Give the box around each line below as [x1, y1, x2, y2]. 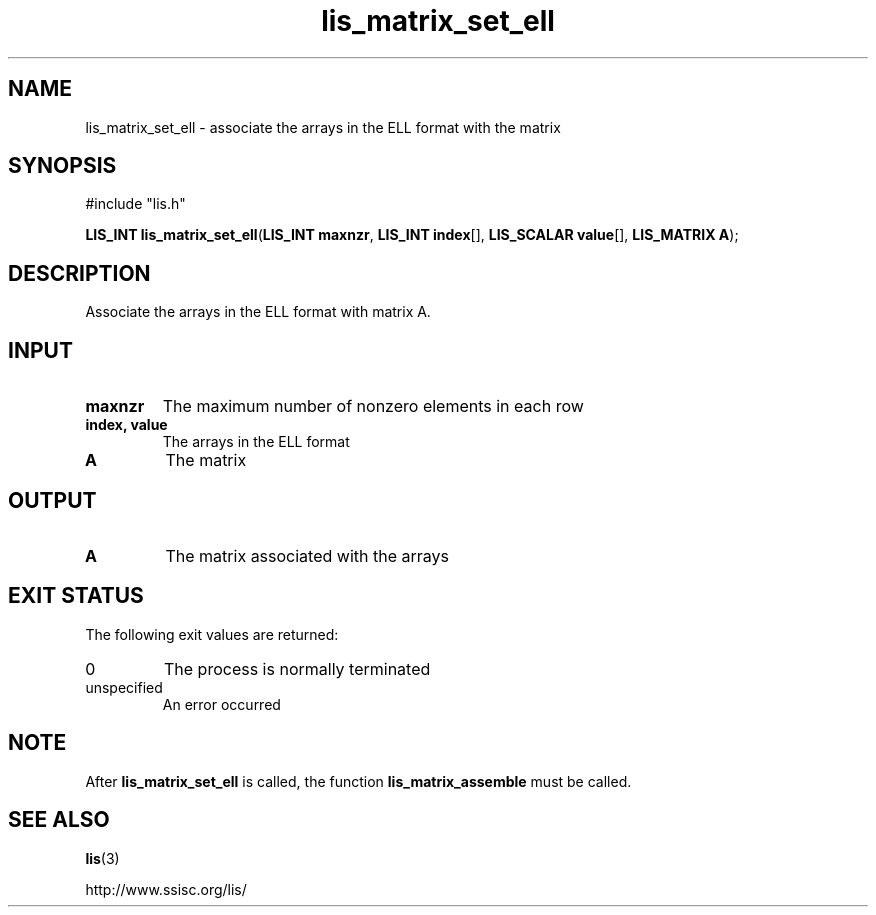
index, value [85, 416, 168, 434]
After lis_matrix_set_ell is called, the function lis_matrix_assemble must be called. [85, 772, 632, 790]
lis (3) [85, 849, 120, 867]
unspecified [85, 678, 163, 696]
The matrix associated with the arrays [165, 545, 449, 566]
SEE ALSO [8, 807, 110, 833]
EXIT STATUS [8, 583, 144, 609]
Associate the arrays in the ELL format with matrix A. [85, 303, 431, 321]
